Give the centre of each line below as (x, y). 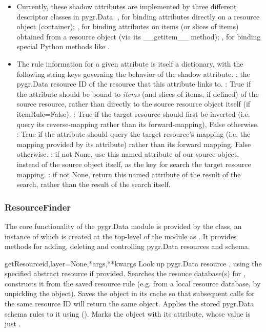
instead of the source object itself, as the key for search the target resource (134, 164)
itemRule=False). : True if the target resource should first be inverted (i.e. (133, 113)
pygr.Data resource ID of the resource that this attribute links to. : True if (134, 84)
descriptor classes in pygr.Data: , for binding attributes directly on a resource (138, 16)
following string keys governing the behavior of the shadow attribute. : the (133, 74)
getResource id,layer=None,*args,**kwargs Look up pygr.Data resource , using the (133, 263)
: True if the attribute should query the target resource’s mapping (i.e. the (134, 134)
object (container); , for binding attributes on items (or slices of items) (128, 26)
